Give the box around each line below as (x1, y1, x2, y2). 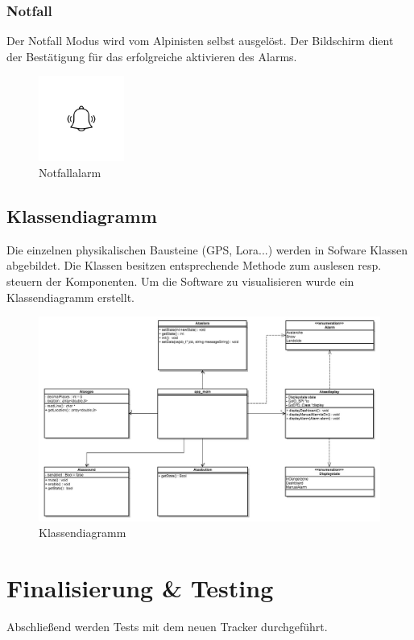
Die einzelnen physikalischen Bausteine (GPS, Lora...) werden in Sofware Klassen (6, 241, 408, 258)
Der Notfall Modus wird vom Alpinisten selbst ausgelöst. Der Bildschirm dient (6, 32, 394, 49)
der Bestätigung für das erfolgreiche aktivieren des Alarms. (6, 47, 297, 64)
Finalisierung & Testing (6, 572, 274, 605)
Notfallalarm (39, 164, 101, 180)
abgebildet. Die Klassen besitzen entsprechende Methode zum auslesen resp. (6, 257, 382, 274)
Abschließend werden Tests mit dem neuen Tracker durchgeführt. (6, 618, 328, 635)
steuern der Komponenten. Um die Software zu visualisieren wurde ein (6, 272, 354, 289)
